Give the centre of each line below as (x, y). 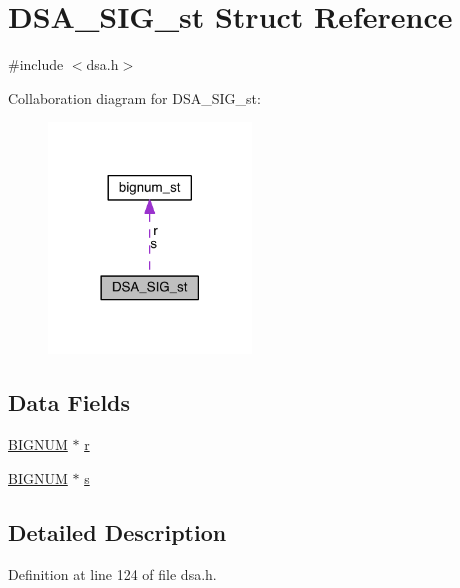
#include (36, 64)
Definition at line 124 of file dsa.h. (112, 573)
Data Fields (69, 402)
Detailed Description (117, 531)
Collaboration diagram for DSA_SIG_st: (134, 97)
